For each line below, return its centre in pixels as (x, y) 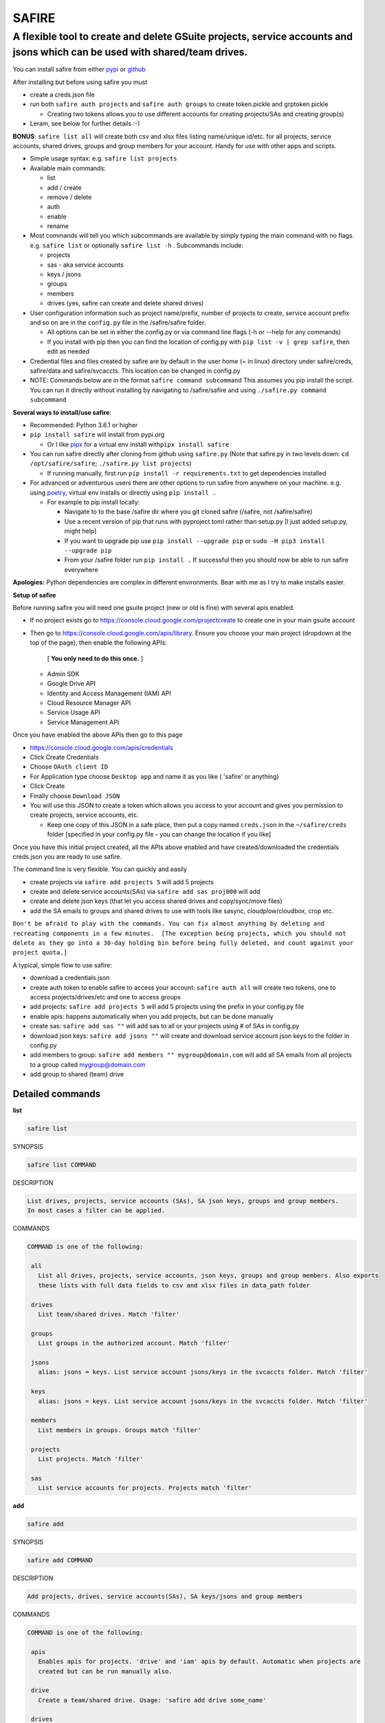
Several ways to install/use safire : (62, 412)
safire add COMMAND (60, 1560)
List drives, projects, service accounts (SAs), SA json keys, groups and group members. (183, 1201)
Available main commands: (68, 168)
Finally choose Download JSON (75, 795)
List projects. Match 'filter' (91, 1459)
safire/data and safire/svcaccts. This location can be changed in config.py (135, 370)
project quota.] (40, 952)
